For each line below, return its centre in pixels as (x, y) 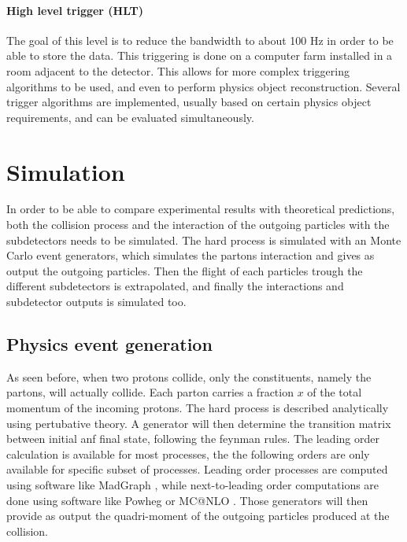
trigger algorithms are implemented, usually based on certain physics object (189, 102)
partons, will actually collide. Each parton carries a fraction (150, 392)
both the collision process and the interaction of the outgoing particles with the (198, 225)
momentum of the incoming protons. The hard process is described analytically (198, 408)
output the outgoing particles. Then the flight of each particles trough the (185, 270)
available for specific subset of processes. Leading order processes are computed (197, 469)
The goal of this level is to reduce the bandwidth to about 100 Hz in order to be (200, 40)
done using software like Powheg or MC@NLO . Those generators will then (187, 500)
